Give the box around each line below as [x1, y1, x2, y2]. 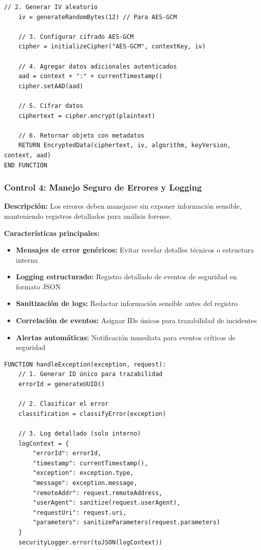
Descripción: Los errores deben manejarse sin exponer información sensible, [4, 201, 242, 211]
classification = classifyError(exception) [18, 410, 166, 417]
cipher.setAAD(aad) [18, 82, 83, 90]
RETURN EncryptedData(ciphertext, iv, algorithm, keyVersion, [18, 142, 231, 149]
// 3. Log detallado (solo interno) [18, 430, 141, 437]
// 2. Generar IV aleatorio [4, 4, 98, 11]
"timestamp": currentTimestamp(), [33, 459, 148, 467]
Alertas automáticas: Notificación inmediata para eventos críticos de [16, 332, 236, 342]
